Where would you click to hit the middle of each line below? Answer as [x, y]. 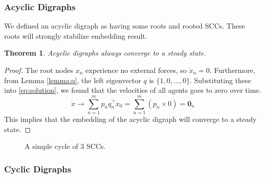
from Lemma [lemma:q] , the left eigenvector [73, 80]
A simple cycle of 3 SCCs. [65, 146]
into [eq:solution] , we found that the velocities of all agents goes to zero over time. [133, 90]
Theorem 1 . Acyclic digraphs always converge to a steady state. [105, 53]
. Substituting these [220, 80]
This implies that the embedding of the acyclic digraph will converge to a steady [130, 119]
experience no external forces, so [136, 70]
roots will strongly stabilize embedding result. [76, 35]
